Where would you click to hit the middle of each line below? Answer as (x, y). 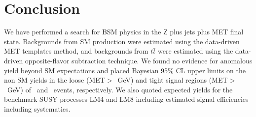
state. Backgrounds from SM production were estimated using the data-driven (122, 41)
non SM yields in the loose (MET (55, 80)
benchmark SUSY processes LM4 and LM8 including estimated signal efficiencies (126, 99)
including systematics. (37, 108)
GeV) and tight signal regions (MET (173, 80)
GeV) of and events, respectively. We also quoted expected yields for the (120, 89)
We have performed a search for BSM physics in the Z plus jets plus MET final (124, 32)
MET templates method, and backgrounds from (76, 51)
